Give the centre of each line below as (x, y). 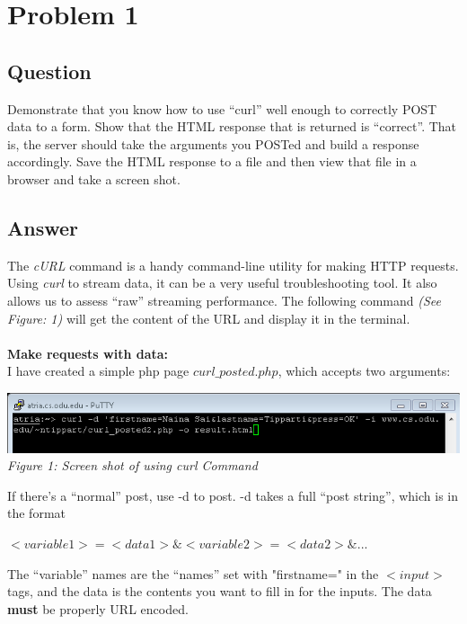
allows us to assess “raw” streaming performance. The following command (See (224, 300)
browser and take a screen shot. (94, 178)
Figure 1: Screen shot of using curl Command (132, 465)
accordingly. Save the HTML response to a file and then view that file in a (212, 161)
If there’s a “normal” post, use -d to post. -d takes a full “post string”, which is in (233, 495)
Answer (43, 227)
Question (49, 71)
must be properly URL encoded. (98, 608)
